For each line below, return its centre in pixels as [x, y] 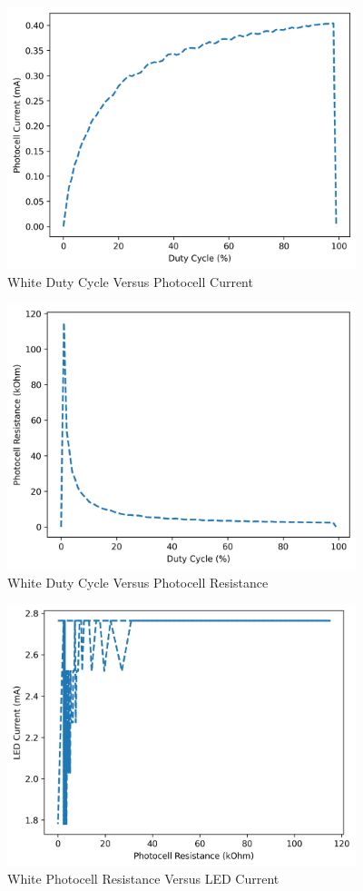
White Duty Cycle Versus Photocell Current [130, 281]
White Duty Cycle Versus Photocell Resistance [138, 582]
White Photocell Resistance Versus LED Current [143, 879]
